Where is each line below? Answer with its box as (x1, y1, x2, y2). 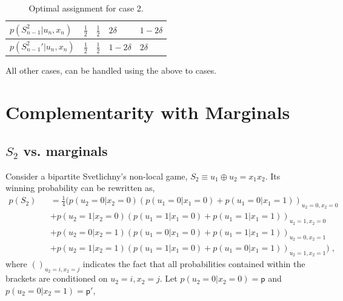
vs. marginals (23, 141, 108, 160)
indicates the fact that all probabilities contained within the (82, 257, 305, 270)
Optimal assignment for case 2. (28, 2, 144, 14)
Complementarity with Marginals (5, 100, 290, 125)
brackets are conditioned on (5, 272, 108, 285)
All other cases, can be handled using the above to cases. (5, 64, 217, 77)
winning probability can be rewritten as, (5, 181, 155, 194)
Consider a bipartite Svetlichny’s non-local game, (5, 169, 188, 182)
